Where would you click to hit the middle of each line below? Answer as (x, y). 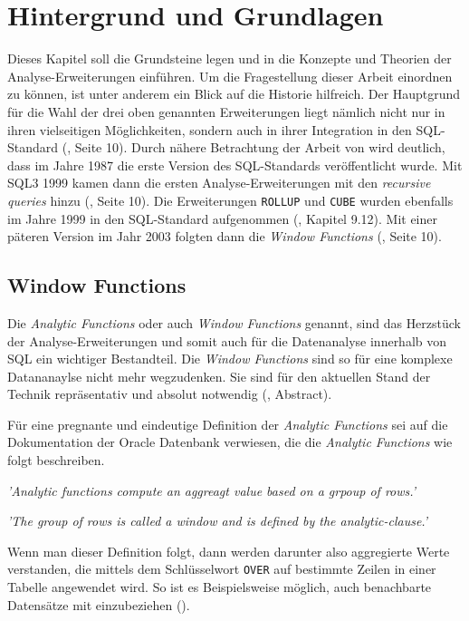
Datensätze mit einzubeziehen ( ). (99, 604)
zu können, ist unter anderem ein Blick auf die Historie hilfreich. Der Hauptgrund (234, 94)
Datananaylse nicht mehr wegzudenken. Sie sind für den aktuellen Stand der (219, 376)
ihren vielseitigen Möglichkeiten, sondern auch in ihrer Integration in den (210, 129)
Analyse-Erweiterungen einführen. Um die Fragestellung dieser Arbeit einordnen (230, 76)
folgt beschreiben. (56, 460)
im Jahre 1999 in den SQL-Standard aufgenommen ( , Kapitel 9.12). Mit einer (222, 218)
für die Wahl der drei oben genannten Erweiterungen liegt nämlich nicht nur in (226, 111)
